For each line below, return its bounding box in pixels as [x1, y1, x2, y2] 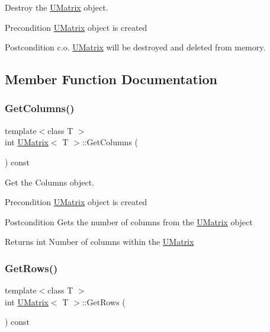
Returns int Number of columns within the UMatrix [5, 235, 194, 248]
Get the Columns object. [5, 175, 95, 188]
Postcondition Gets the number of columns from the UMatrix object [5, 215, 253, 228]
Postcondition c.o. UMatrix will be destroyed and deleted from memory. [5, 41, 266, 53]
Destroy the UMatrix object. [5, 1, 108, 13]
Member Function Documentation [5, 70, 218, 88]
